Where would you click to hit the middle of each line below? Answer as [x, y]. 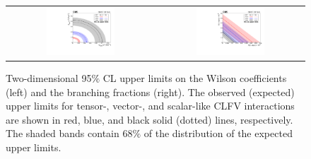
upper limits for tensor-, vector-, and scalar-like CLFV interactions [150, 106]
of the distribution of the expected [218, 133]
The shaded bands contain [63, 133]
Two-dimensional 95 [49, 78]
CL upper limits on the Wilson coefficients [195, 78]
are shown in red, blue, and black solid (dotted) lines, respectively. [149, 119]
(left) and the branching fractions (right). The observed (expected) [150, 92]
